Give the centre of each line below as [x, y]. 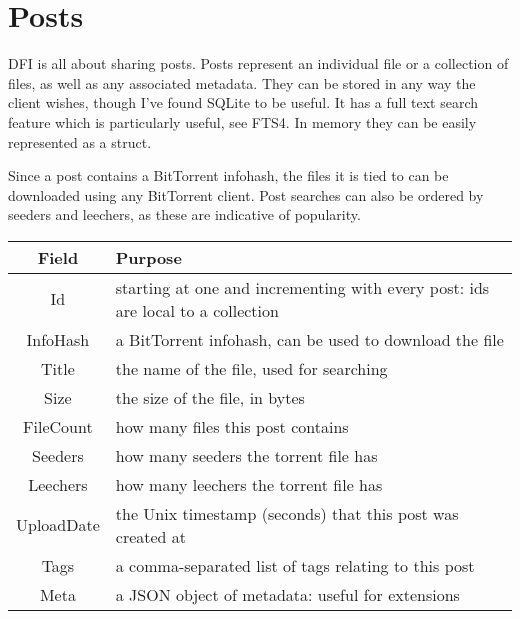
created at [151, 536]
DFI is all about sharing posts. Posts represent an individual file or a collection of [258, 63]
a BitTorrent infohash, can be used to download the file [309, 339]
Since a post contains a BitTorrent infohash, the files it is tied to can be [228, 175]
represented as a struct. [80, 141]
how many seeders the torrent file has [246, 455]
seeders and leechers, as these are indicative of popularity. [184, 214]
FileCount [58, 426]
